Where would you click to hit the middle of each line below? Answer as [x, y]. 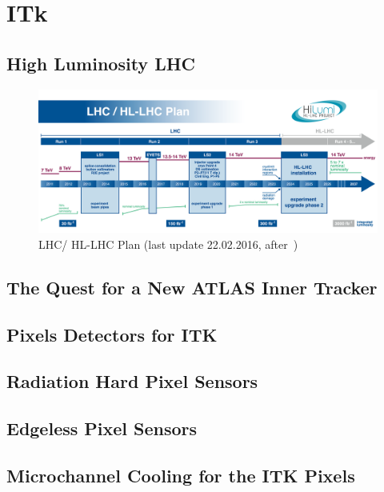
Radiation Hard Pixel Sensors [132, 381]
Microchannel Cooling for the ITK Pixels [181, 475]
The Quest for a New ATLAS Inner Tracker [192, 287]
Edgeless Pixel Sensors [102, 428]
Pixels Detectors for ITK [112, 334]
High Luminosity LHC [101, 63]
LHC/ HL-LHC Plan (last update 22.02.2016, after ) [168, 244]
